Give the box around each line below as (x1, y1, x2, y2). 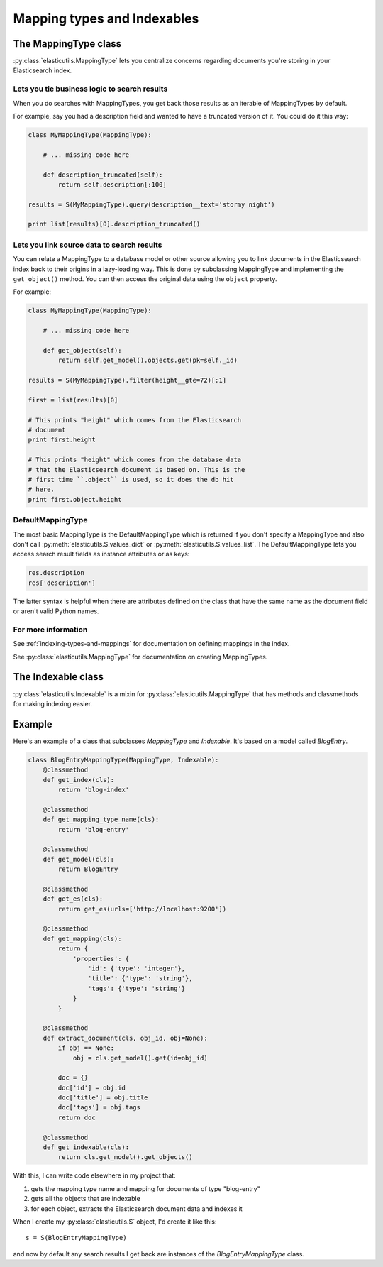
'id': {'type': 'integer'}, (87, 964, 186, 972)
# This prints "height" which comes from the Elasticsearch (28, 416, 242, 424)
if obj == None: (57, 1044, 115, 1052)
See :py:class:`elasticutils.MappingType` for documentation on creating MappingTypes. (13, 652, 268, 661)
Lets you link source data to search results (13, 240, 162, 250)
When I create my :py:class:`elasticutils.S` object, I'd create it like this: (13, 1217, 217, 1226)
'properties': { (72, 955, 130, 962)
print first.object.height (28, 495, 122, 503)
